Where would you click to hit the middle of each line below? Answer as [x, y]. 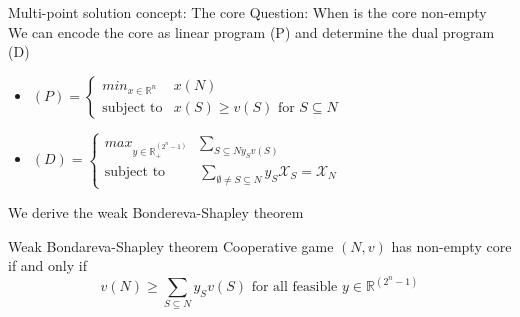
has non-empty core [451, 245]
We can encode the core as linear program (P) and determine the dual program [251, 31]
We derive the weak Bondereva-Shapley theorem [156, 211]
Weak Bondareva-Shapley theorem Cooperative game [171, 245]
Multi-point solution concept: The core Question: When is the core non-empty [247, 12]
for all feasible [294, 287]
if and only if [47, 265]
